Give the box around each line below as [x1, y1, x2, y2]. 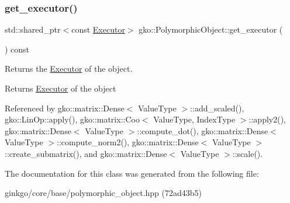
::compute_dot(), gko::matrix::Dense [137, 124, 268, 136]
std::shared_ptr [5, 23, 61, 36]
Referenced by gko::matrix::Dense [5, 101, 125, 114]
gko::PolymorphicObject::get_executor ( [139, 23, 283, 36]
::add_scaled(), [190, 101, 244, 114]
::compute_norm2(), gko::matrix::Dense [57, 136, 199, 148]
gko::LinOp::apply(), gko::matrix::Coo [5, 113, 140, 125]
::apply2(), [248, 113, 286, 125]
